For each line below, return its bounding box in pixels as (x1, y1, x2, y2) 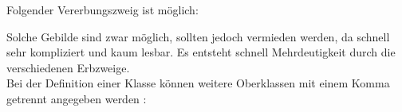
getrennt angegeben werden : (6, 90, 147, 106)
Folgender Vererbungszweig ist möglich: (6, 2, 199, 17)
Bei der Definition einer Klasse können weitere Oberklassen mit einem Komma (6, 75, 390, 91)
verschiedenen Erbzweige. (6, 59, 130, 75)
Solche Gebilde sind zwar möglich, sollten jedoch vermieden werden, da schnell (6, 28, 390, 44)
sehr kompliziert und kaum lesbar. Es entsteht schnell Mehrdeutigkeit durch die (6, 44, 396, 60)
